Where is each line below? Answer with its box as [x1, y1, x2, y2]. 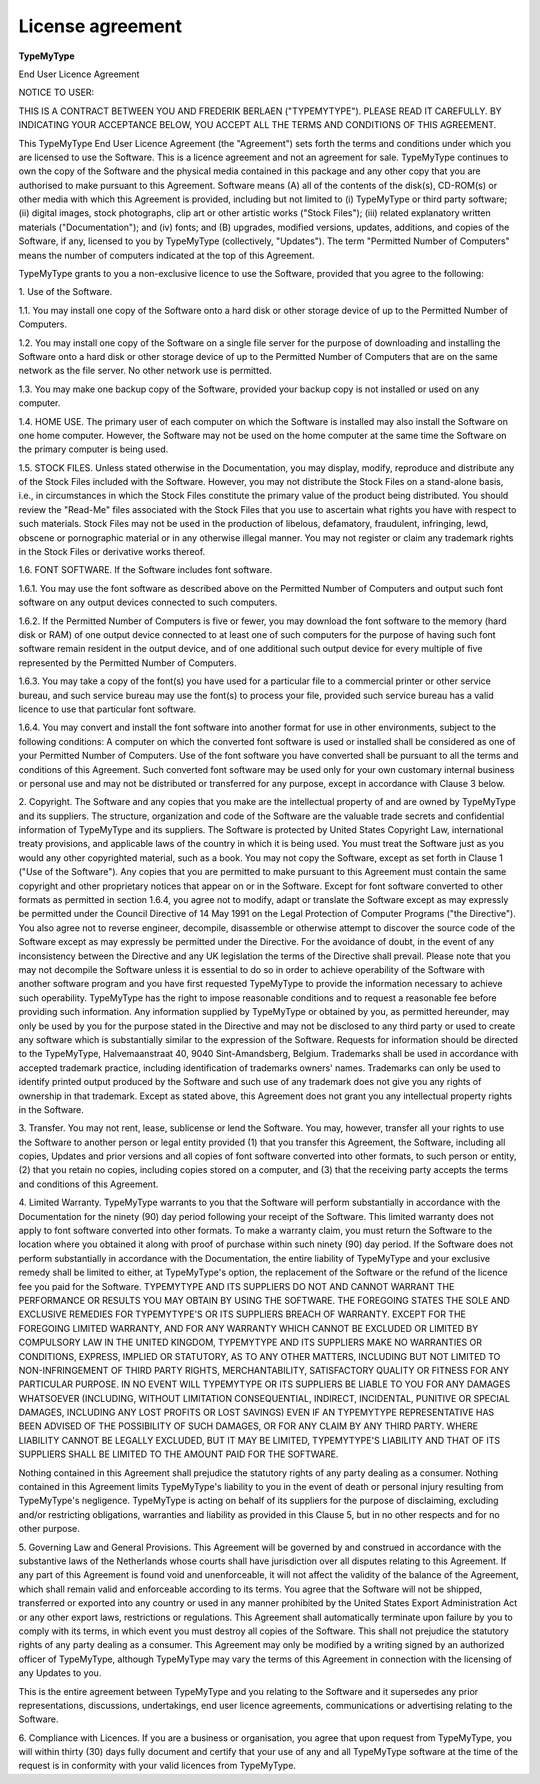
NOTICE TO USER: [18, 86, 95, 99]
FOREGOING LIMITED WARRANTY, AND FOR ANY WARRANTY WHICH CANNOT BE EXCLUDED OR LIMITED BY [18, 1322, 479, 1334]
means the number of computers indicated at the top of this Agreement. [18, 249, 315, 261]
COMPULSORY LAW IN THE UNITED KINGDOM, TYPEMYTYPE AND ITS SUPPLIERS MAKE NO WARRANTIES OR [18, 1336, 482, 1349]
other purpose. [18, 1523, 80, 1535]
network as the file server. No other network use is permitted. [18, 365, 272, 377]
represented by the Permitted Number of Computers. [18, 656, 237, 669]
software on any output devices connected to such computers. [18, 596, 278, 609]
